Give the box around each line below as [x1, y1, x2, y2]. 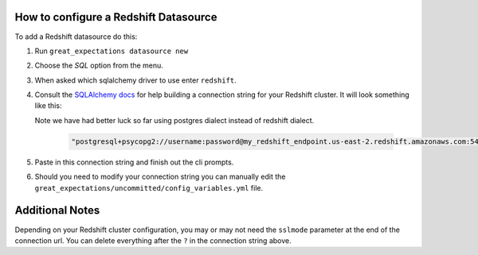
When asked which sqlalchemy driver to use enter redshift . [34, 75, 237, 85]
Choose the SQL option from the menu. [34, 60, 163, 71]
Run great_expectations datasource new [34, 46, 189, 56]
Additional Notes [14, 203, 100, 218]
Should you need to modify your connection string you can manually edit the [34, 172, 286, 182]
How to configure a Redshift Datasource [14, 10, 217, 24]
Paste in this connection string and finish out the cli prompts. [34, 157, 234, 167]
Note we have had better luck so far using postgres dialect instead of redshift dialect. [34, 115, 315, 125]
